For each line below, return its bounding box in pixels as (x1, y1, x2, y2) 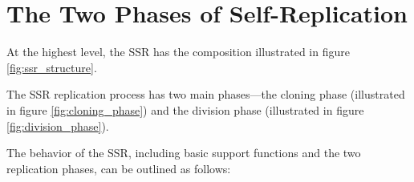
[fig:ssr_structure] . (6, 59, 97, 75)
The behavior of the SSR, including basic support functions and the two (6, 144, 361, 161)
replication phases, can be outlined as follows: (6, 160, 231, 176)
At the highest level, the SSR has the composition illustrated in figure (6, 43, 350, 60)
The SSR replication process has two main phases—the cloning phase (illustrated (6, 86, 405, 103)
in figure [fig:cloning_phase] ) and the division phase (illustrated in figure (6, 101, 364, 118)
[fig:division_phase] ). (6, 117, 109, 134)
